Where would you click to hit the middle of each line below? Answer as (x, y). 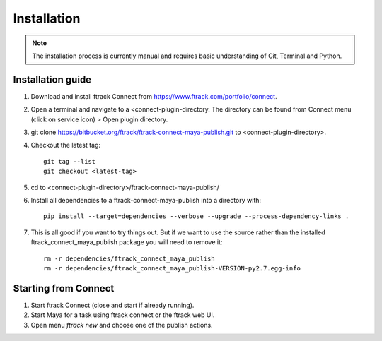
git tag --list (70, 161)
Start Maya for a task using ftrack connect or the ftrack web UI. (123, 315)
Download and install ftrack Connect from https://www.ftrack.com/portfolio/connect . (154, 96)
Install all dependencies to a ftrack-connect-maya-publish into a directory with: (146, 200)
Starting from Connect (64, 288)
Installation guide (52, 79)
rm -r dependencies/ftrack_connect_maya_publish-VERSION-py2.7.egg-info (172, 268)
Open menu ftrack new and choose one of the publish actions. (122, 325)
